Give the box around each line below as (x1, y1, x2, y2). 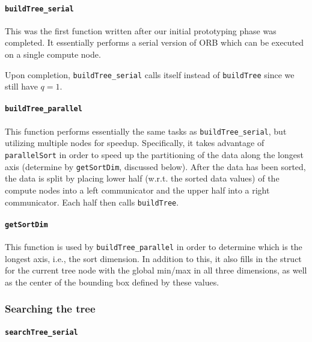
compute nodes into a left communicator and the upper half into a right (5, 183, 270, 196)
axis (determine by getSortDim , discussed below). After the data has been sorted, (5, 160, 306, 173)
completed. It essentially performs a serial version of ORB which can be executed (5, 36, 304, 49)
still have (5, 80, 38, 93)
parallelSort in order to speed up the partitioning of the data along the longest (5, 148, 304, 160)
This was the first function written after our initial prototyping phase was (5, 24, 277, 37)
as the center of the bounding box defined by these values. (5, 275, 219, 288)
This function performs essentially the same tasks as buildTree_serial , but (5, 124, 287, 137)
